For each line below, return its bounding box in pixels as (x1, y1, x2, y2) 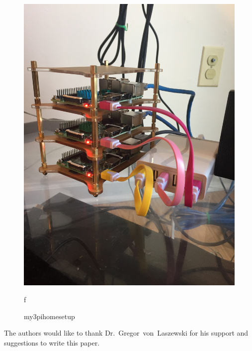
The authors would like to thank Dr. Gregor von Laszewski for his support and (4, 328, 249, 338)
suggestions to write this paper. (4, 337, 100, 348)
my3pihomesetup (24, 311, 75, 321)
